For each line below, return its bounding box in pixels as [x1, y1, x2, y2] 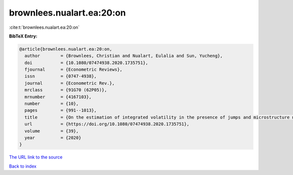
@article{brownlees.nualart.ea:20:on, [19, 46, 112, 52]
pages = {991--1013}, [24, 108, 97, 113]
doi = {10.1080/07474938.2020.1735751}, [24, 60, 148, 65]
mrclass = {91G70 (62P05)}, [24, 87, 107, 93]
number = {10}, [24, 101, 79, 107]
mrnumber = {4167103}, [24, 94, 92, 99]
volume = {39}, [24, 128, 79, 134]
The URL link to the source [9, 154, 63, 160]
